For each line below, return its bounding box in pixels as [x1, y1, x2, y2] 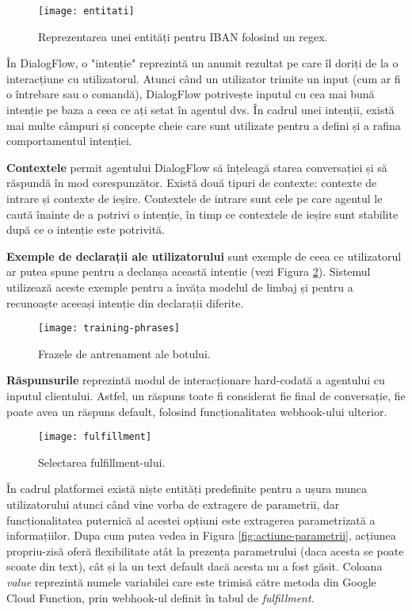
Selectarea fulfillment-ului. [38, 453, 166, 470]
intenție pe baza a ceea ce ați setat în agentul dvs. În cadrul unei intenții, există [6, 101, 395, 118]
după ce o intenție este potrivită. [6, 221, 166, 238]
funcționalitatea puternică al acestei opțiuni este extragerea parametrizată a [6, 511, 376, 528]
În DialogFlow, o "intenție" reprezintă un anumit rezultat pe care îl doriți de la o [6, 55, 399, 71]
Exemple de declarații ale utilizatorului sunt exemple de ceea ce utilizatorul [6, 247, 402, 264]
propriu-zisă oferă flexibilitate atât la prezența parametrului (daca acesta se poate [6, 542, 404, 559]
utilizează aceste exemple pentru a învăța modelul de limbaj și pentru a [6, 278, 353, 295]
